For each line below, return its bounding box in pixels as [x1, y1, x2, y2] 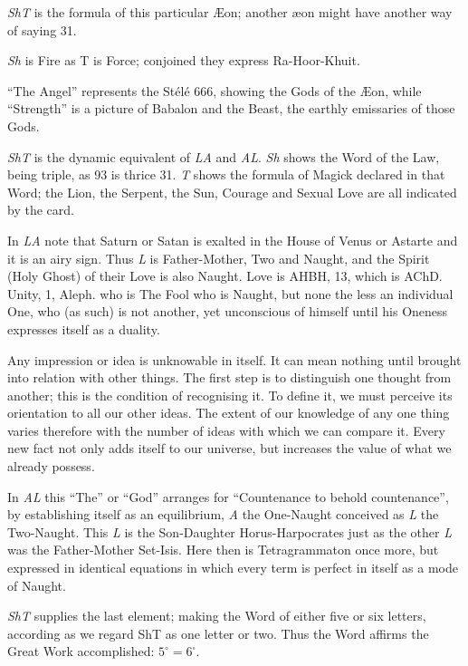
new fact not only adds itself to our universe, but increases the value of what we [7, 439, 452, 458]
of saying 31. [7, 20, 77, 39]
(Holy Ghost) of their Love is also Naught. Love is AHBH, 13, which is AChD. [7, 266, 443, 285]
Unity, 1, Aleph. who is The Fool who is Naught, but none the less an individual [7, 284, 454, 303]
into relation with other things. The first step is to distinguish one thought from [7, 368, 452, 387]
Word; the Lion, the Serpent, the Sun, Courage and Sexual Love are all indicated [7, 182, 457, 201]
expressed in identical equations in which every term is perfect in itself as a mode [7, 558, 458, 577]
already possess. [7, 457, 95, 476]
